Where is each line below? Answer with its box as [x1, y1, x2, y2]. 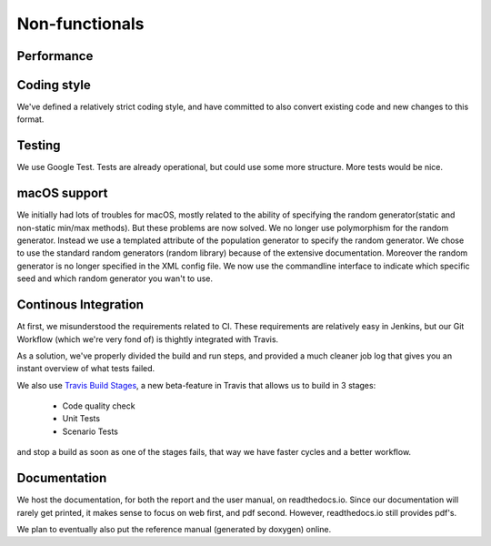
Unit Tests [62, 413, 100, 424]
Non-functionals [16, 14, 145, 34]
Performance [16, 48, 94, 64]
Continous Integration [16, 297, 145, 313]
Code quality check [62, 400, 135, 411]
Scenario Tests [62, 426, 118, 437]
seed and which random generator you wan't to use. [16, 273, 214, 284]
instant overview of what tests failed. [16, 363, 155, 374]
